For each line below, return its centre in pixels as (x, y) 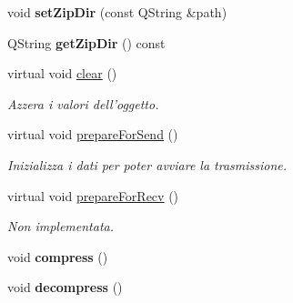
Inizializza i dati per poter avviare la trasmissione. (147, 164)
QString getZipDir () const (86, 42)
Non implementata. (61, 226)
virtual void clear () (62, 73)
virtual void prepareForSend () (93, 134)
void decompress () (65, 287)
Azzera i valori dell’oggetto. (83, 103)
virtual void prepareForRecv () (93, 195)
